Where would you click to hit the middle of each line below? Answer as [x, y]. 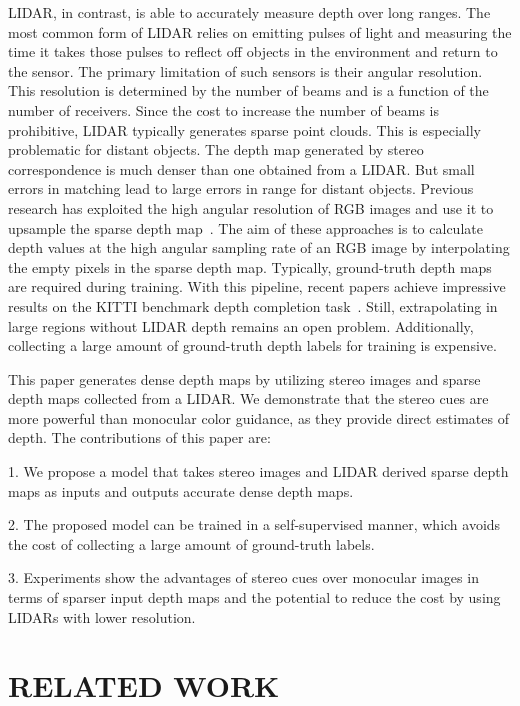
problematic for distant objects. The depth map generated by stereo [216, 149]
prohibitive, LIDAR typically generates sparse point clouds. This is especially [244, 129]
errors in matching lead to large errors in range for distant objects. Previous [241, 188]
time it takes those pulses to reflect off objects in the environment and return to [253, 51]
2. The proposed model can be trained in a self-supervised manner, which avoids [254, 524]
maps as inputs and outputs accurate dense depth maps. [181, 490]
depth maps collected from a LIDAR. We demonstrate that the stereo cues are [248, 398]
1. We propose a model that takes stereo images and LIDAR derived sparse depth [258, 471]
